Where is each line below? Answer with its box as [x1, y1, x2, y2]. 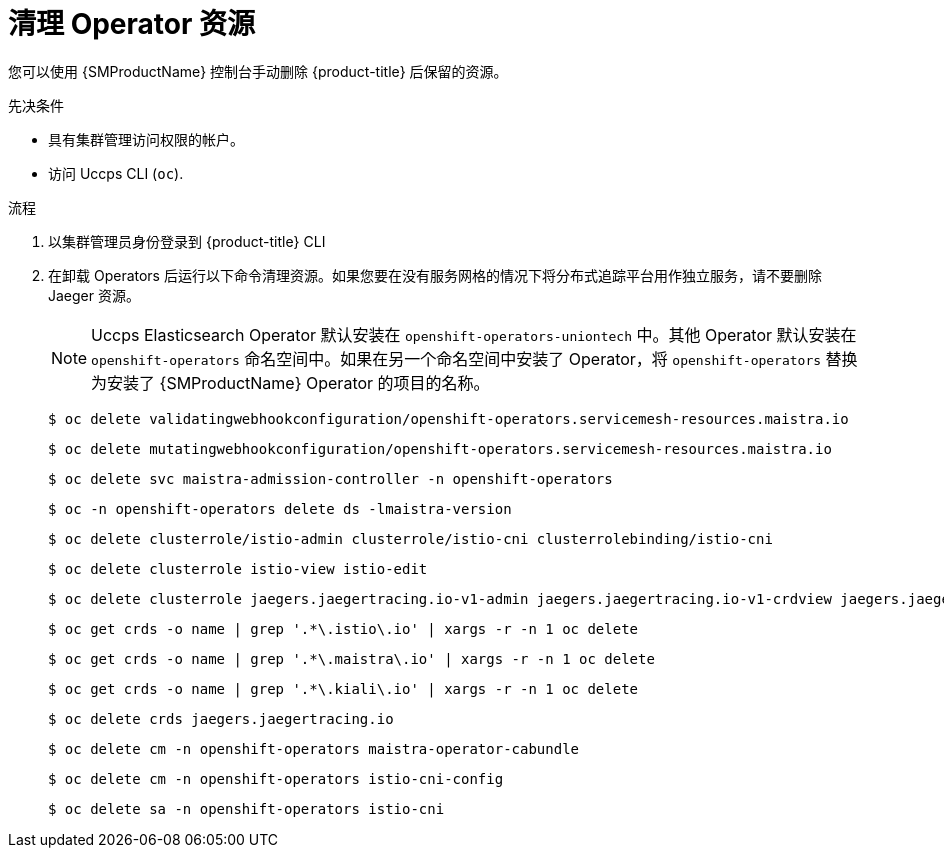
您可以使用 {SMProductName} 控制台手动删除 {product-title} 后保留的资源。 [8, 62, 508, 80]
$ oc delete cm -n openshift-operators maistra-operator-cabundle [48, 740, 580, 757]
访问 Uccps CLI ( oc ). [48, 164, 184, 182]
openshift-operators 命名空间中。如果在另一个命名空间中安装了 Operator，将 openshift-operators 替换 [91, 348, 858, 369]
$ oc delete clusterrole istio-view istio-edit [48, 560, 428, 577]
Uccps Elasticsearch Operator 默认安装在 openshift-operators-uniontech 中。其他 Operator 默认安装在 [91, 324, 857, 345]
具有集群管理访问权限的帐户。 [48, 130, 244, 148]
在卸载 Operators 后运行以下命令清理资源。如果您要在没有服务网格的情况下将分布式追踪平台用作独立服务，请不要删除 [48, 266, 822, 284]
